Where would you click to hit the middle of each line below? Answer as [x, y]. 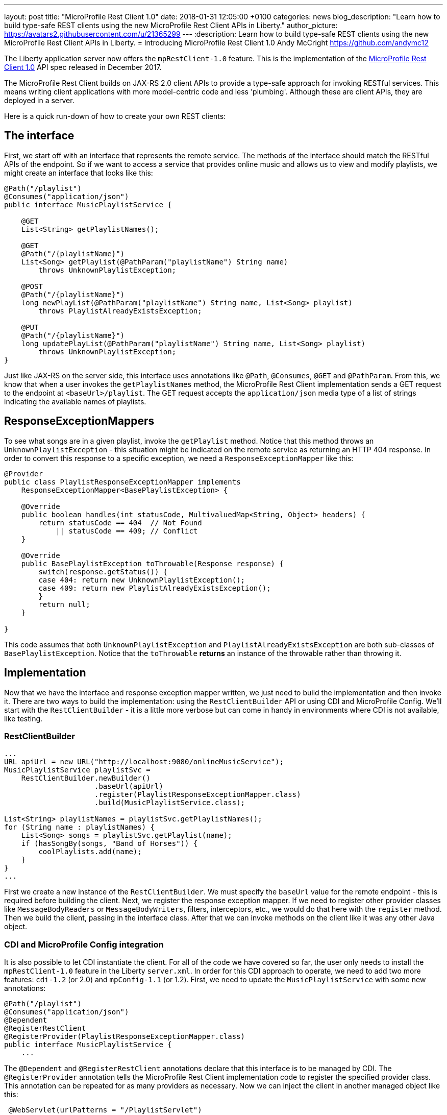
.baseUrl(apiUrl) [129, 786]
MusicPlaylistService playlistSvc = [77, 770]
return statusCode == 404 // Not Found [120, 523]
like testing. [23, 718]
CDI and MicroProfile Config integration [84, 944]
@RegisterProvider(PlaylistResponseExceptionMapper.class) [125, 1037]
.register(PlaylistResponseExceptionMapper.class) [198, 795]
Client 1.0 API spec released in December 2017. [83, 67]
